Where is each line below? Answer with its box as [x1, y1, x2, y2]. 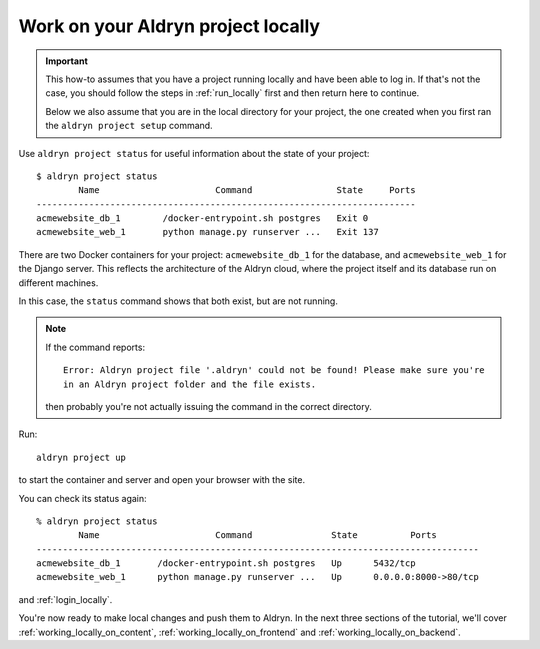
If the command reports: [45, 341, 145, 353]
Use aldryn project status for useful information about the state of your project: [18, 147, 370, 159]
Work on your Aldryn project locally [18, 15, 320, 37]
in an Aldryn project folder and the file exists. [63, 378, 317, 390]
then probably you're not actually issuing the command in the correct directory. [45, 400, 372, 412]
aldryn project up [36, 451, 127, 463]
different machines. [18, 276, 99, 289]
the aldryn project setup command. [45, 120, 214, 132]
